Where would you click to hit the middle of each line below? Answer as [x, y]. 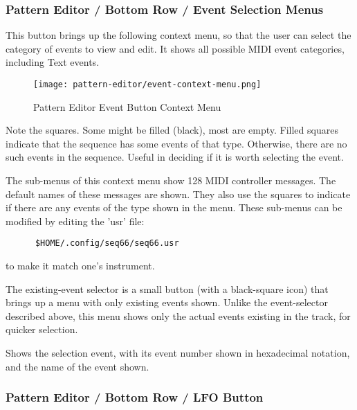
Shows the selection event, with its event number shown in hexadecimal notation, [178, 353]
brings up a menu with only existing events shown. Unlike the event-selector [167, 302]
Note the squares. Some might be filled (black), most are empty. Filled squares [172, 130]
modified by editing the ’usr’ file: [75, 221]
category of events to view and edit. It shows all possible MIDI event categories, [175, 48]
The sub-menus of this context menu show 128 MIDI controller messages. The [171, 180]
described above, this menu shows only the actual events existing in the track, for [178, 315]
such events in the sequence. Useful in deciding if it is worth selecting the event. [175, 157]
